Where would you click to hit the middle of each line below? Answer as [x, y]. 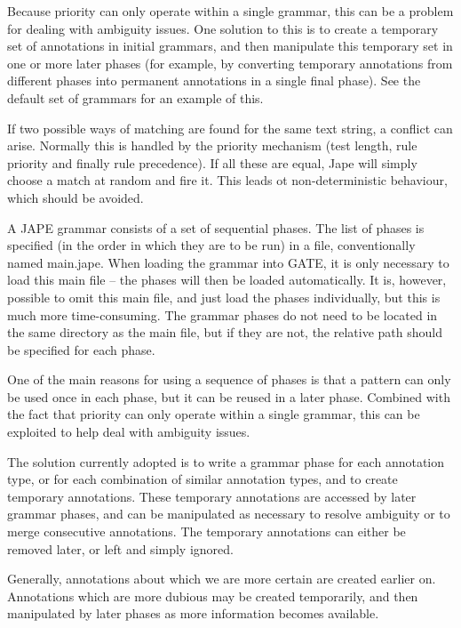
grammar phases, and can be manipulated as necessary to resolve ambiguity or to [229, 514]
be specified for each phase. [81, 349]
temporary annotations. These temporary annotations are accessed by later [212, 496]
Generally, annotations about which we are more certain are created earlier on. [222, 579]
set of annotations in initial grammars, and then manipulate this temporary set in [230, 46]
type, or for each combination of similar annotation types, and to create [203, 479]
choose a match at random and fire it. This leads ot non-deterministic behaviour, [227, 180]
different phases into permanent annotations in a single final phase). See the [214, 81]
